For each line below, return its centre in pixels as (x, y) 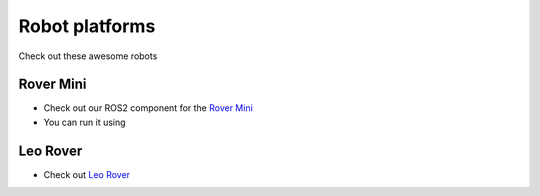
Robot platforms (87, 26)
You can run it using (84, 122)
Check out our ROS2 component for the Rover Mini (148, 108)
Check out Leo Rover (86, 174)
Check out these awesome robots (88, 56)
